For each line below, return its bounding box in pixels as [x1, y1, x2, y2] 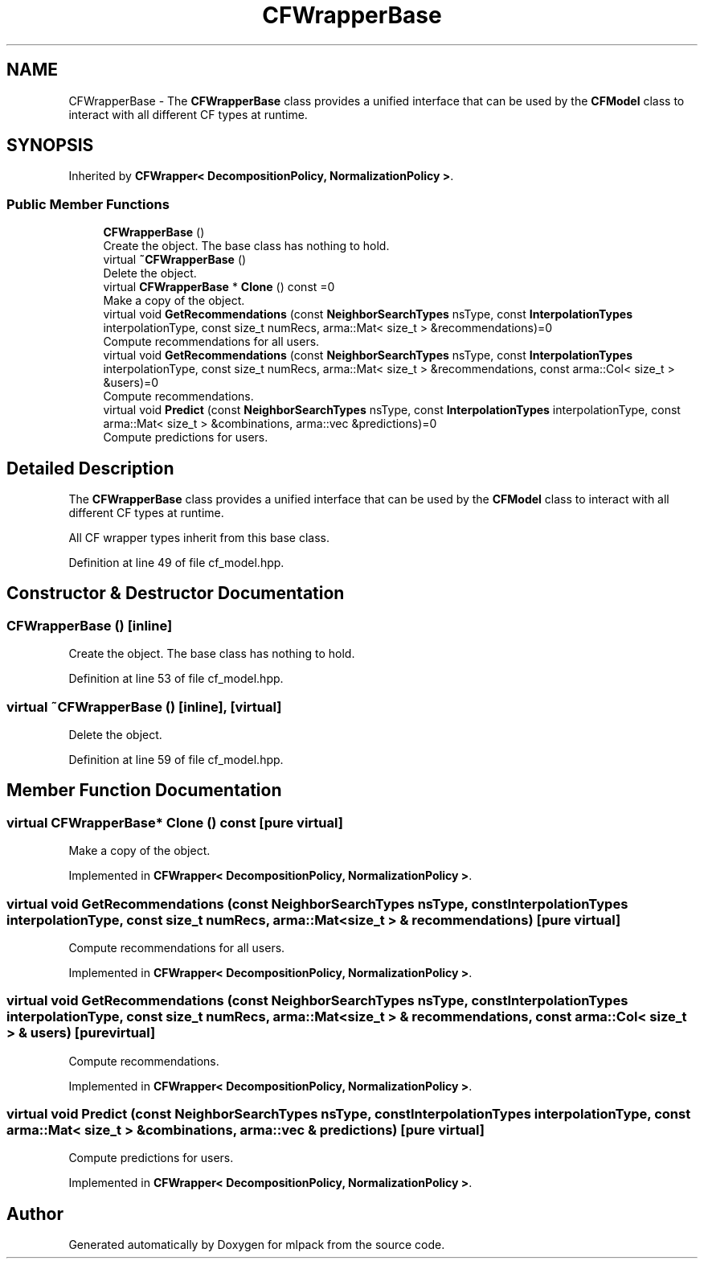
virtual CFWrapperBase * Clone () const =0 [103, 280, 335, 294]
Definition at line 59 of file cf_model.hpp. [68, 753, 284, 766]
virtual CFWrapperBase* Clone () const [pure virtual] [6, 814, 343, 831]
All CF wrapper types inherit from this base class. [68, 531, 330, 545]
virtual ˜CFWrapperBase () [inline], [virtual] [6, 698, 282, 715]
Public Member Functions [6, 195, 170, 212]
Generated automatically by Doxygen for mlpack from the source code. [68, 1238, 445, 1252]
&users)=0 [103, 376, 159, 390]
